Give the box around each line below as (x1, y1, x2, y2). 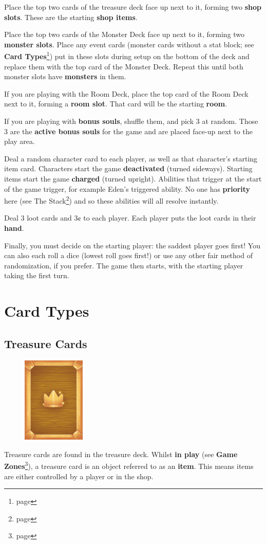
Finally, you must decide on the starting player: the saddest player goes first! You (4, 240, 260, 250)
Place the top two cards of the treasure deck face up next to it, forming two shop (4, 2, 261, 12)
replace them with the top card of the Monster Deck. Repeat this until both (4, 61, 243, 71)
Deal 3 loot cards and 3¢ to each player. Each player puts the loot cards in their (4, 212, 256, 223)
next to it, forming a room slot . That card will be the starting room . (4, 98, 227, 109)
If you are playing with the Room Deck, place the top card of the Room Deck (4, 88, 249, 99)
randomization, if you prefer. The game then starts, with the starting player (4, 260, 243, 270)
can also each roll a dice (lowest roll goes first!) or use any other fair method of (4, 250, 253, 261)
